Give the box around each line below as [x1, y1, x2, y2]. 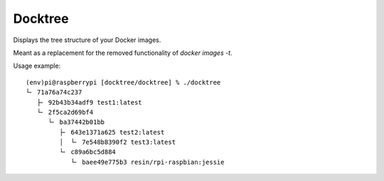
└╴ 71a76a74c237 [26, 88, 82, 96]
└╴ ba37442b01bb [48, 118, 105, 126]
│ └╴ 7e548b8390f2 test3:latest [59, 138, 176, 146]
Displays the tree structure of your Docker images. [13, 36, 161, 44]
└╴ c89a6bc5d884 [59, 148, 117, 156]
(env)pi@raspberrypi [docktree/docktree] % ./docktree [26, 78, 221, 86]
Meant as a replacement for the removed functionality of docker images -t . [13, 48, 233, 57]
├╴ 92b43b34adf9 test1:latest [36, 98, 142, 106]
